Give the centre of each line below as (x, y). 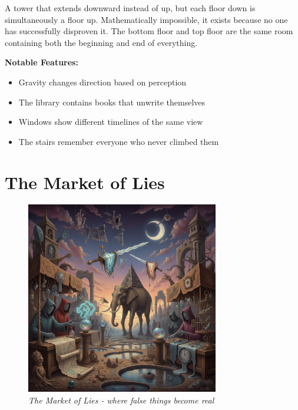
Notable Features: (42, 62)
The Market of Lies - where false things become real (121, 400)
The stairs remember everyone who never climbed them (119, 141)
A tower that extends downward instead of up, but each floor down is (130, 8)
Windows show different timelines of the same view (111, 122)
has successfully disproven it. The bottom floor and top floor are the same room (149, 31)
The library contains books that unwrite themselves (112, 102)
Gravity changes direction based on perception (102, 82)
